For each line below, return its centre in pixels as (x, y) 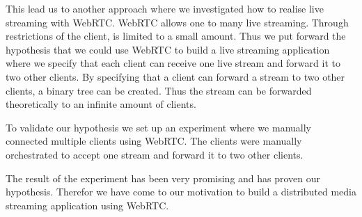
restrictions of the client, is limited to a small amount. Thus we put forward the (176, 36)
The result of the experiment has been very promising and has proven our (163, 178)
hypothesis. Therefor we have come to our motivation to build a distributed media (181, 192)
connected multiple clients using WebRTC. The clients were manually (154, 141)
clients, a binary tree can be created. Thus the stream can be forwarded (159, 90)
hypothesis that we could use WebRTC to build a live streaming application (168, 49)
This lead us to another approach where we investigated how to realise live (165, 8)
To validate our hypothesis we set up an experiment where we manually (158, 127)
